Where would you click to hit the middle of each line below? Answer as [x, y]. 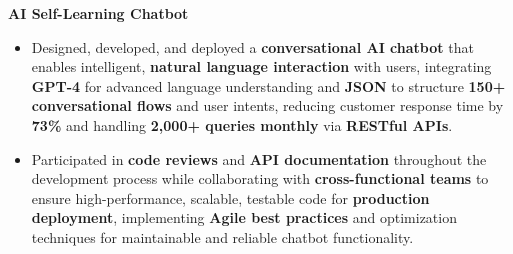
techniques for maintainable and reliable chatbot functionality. [222, 236]
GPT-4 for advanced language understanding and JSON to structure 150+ [268, 85]
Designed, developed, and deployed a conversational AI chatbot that [252, 46]
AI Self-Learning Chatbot [98, 13]
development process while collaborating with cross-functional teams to [260, 178]
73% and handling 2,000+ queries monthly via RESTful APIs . [242, 124]
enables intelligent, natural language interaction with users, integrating [261, 66]
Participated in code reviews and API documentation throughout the [259, 158]
